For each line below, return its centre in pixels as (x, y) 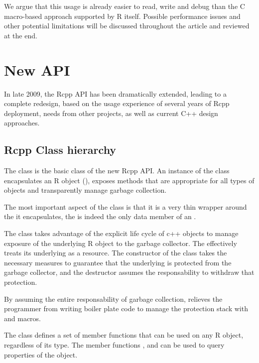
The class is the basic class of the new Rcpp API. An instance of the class (117, 171)
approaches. (22, 123)
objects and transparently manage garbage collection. (85, 190)
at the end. (21, 35)
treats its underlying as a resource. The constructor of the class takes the (116, 253)
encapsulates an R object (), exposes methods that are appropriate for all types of (129, 180)
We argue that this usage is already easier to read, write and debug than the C (125, 6)
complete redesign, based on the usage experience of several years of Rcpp (117, 103)
